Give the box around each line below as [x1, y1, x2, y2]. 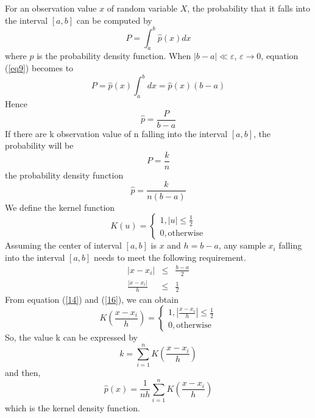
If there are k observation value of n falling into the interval [5, 127, 228, 140]
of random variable [107, 2, 178, 14]
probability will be [5, 139, 74, 152]
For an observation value [5, 2, 97, 14]
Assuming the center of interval [5, 239, 122, 252]
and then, [5, 366, 41, 379]
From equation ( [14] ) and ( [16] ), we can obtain [5, 292, 179, 305]
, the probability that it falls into [187, 2, 310, 14]
